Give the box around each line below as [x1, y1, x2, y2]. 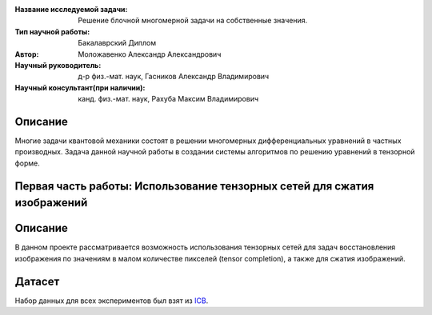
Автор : [14, 49, 39, 59]
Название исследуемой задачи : [14, 5, 128, 14]
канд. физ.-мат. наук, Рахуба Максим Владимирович [78, 94, 259, 104]
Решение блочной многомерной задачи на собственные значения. [78, 16, 308, 26]
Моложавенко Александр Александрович [78, 49, 222, 59]
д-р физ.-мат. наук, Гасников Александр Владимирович [78, 72, 270, 82]
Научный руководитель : [14, 60, 102, 70]
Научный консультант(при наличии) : [14, 82, 146, 92]
